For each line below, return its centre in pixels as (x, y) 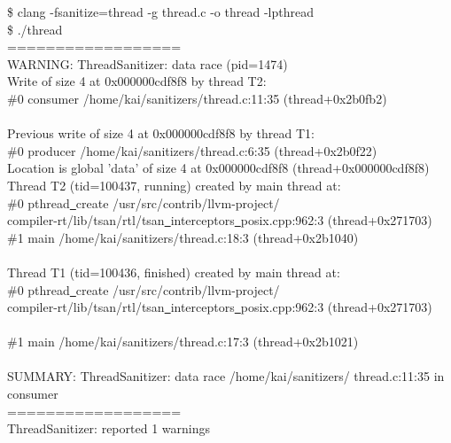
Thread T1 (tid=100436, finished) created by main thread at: (174, 272)
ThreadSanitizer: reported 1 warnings (109, 428)
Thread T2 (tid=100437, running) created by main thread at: (174, 185)
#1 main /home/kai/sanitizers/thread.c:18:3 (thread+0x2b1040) (183, 237)
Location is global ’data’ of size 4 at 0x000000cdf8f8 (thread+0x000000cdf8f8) (218, 168)
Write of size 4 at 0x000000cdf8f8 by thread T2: (137, 81)
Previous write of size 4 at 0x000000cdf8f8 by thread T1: (161, 133)
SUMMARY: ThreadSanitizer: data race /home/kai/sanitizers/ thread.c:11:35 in (226, 376)
